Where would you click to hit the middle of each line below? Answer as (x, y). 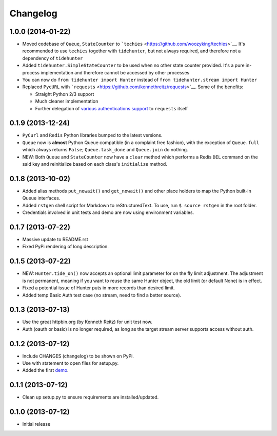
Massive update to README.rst (55, 240)
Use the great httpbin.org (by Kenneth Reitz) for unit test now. (87, 322)
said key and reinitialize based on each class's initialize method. (95, 164)
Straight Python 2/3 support (65, 94)
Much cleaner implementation (67, 101)
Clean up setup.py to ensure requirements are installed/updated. (91, 397)
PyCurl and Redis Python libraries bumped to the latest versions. (92, 135)
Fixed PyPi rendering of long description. (65, 247)
